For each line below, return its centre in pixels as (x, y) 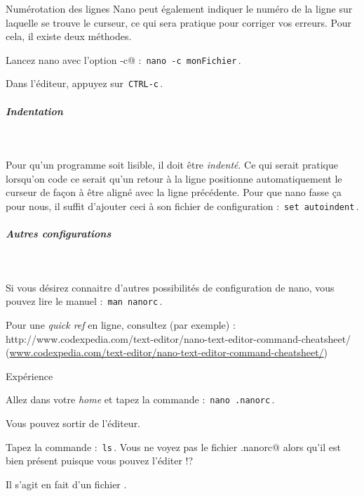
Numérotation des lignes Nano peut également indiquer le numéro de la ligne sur (179, 8)
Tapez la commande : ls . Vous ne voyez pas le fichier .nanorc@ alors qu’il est (173, 446)
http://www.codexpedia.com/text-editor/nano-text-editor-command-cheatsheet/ (178, 338)
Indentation (34, 111)
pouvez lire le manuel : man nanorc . (84, 301)
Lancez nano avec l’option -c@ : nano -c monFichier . (123, 59)
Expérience (29, 376)
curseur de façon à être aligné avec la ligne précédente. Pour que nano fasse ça (174, 192)
